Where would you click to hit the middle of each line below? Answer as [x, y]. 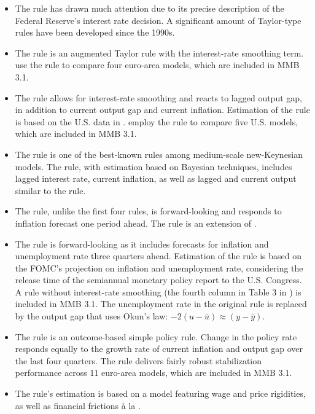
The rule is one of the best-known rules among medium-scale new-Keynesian [159, 154]
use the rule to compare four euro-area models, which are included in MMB [157, 65]
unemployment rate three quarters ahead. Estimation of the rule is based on [158, 256]
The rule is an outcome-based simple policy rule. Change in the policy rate [156, 336]
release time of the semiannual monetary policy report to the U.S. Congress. [158, 280]
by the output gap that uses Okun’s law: [91, 316]
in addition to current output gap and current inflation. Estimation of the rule [162, 110]
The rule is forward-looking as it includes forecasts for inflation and [142, 244]
